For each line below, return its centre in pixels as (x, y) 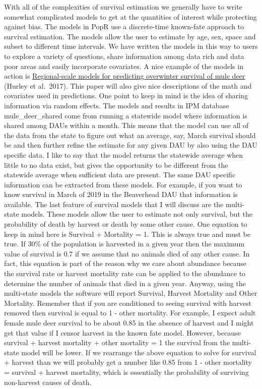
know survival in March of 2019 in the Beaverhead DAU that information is (121, 194)
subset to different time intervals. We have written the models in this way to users (131, 46)
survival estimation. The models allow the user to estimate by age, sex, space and (130, 36)
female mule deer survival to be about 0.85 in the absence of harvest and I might (129, 322)
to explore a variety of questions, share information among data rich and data (124, 56)
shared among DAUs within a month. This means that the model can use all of (126, 125)
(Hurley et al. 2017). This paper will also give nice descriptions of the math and (128, 85)
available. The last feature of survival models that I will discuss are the (114, 204)
